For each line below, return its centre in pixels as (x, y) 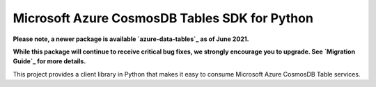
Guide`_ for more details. (49, 61)
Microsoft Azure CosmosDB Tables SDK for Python (163, 18)
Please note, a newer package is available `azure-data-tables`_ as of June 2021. (131, 39)
